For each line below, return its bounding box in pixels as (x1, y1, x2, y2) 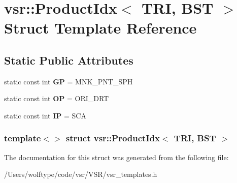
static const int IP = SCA (4, 110, 86, 120)
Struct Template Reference (4, 17, 197, 38)
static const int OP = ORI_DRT (4, 93, 109, 104)
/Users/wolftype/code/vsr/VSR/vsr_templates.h (4, 169, 157, 179)
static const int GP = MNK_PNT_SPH (4, 76, 133, 86)
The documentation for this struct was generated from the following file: (4, 151, 229, 162)
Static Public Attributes (4, 52, 133, 68)
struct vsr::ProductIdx (65, 132, 160, 144)
